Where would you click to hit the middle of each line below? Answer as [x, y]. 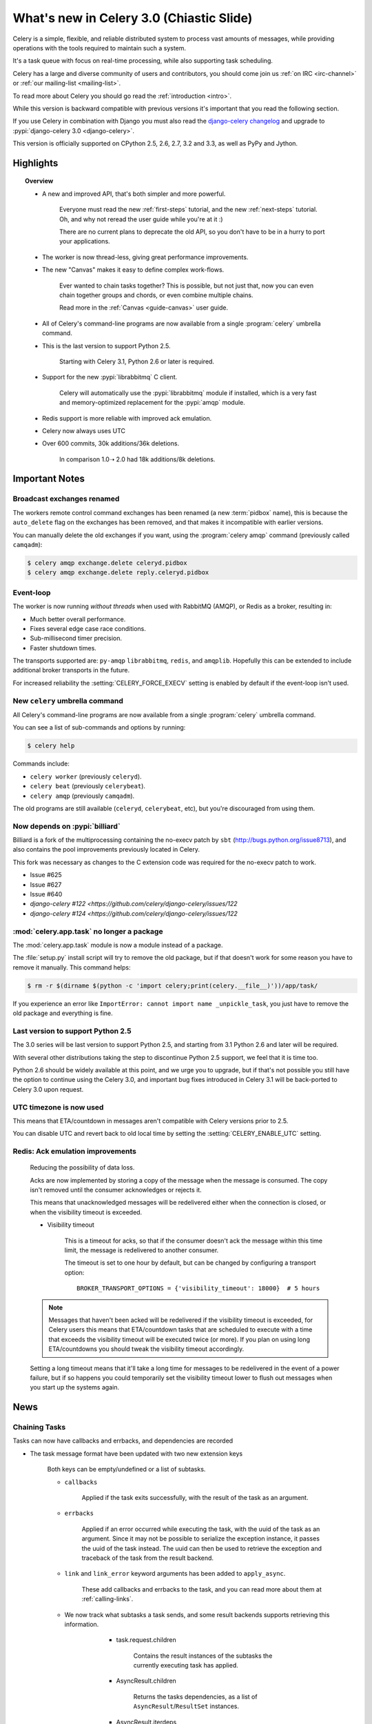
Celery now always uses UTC [84, 430]
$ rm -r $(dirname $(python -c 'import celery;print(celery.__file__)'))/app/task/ [173, 985]
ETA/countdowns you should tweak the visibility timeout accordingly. [146, 1349]
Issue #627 [46, 884]
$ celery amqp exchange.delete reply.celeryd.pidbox [118, 573]
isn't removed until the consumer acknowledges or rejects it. [116, 1190]
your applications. [85, 241]
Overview [39, 181]
